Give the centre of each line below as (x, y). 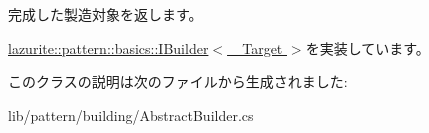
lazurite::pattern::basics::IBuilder (108, 47)
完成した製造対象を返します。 (105, 14)
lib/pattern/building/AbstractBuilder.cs (131, 114)
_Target (257, 47)
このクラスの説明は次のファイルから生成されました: (178, 81)
